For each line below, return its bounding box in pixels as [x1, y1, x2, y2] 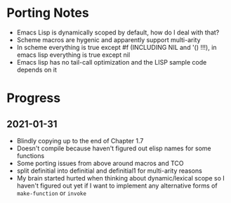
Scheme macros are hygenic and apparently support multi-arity [16, 35, 201, 44]
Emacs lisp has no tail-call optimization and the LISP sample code [16, 58, 207, 66]
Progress [6, 90, 61, 106]
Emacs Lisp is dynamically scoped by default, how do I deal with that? [16, 28, 220, 37]
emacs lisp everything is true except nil [16, 51, 131, 59]
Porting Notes [6, 5, 89, 21]
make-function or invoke [16, 188, 87, 197]
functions [16, 151, 45, 159]
